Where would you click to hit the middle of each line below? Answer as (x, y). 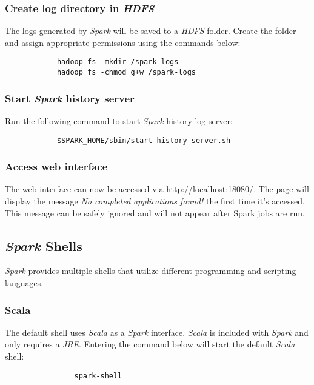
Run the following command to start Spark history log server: (119, 120)
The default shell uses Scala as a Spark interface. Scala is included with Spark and (157, 332)
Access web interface (56, 166)
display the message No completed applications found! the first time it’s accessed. (155, 201)
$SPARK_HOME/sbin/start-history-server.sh (144, 140)
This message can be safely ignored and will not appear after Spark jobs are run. (155, 213)
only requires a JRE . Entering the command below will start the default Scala (150, 344)
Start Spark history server (70, 98)
